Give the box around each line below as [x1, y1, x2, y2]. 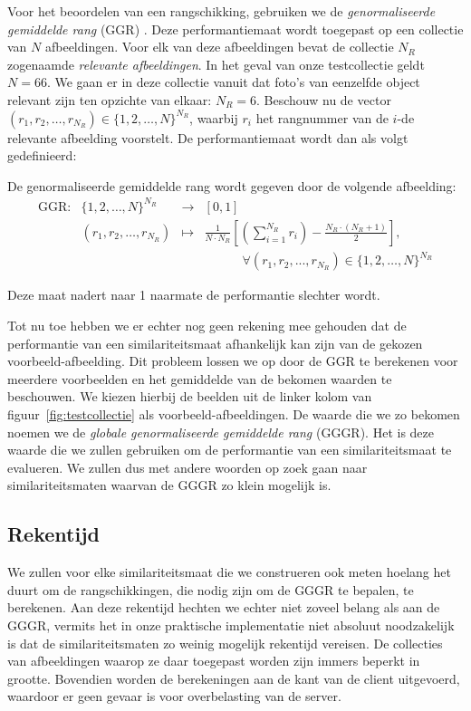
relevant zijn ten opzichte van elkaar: [7, 90, 212, 109]
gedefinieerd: [7, 146, 77, 165]
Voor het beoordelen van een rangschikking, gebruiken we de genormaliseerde [7, 2, 436, 20]
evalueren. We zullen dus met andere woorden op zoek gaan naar [7, 457, 368, 476]
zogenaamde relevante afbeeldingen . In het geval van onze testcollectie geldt [7, 54, 425, 73]
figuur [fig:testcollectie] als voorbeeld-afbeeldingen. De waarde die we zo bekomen [7, 405, 460, 423]
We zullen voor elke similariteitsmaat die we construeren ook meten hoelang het [7, 562, 451, 581]
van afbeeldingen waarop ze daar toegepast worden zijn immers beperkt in [7, 651, 420, 670]
